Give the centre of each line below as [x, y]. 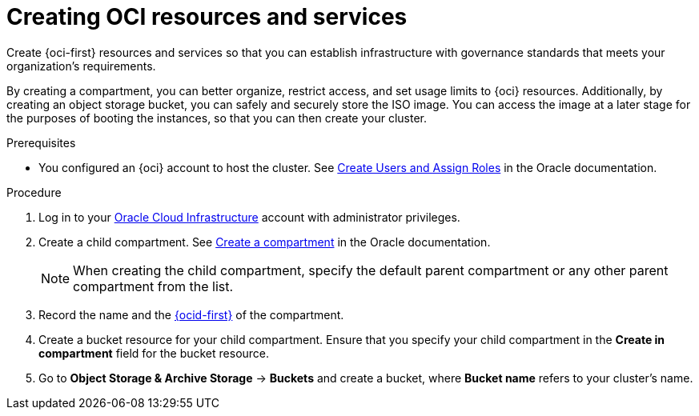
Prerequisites [41, 142]
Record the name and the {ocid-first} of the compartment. [191, 314]
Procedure [34, 192]
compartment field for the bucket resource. [154, 353]
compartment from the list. [153, 286]
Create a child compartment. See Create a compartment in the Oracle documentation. [265, 242]
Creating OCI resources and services [207, 17]
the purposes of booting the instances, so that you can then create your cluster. [217, 118]
